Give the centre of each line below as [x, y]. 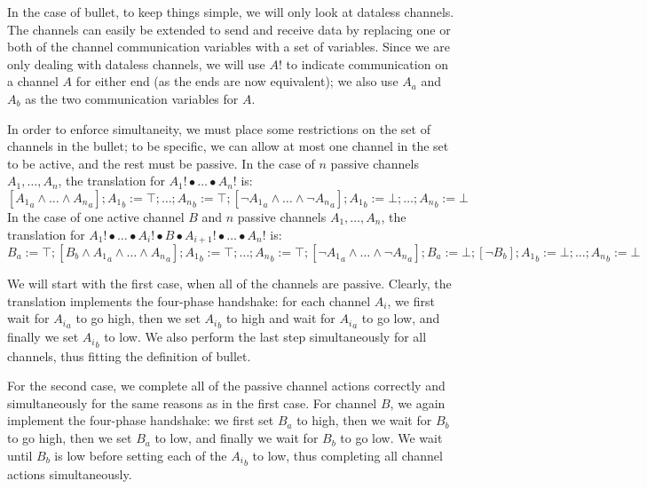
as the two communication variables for [132, 98]
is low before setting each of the [141, 455]
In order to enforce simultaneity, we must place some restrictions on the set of [219, 128]
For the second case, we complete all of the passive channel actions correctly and [226, 386]
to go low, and [401, 318]
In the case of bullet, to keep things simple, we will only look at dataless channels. [231, 12]
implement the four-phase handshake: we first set [141, 420]
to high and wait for [280, 318]
